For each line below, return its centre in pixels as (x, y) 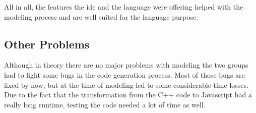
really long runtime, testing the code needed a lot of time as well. (105, 104)
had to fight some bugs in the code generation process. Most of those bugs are (124, 74)
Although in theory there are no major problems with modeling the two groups (126, 65)
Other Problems (47, 44)
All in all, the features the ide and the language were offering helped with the (124, 7)
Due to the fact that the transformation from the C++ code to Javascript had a (128, 95)
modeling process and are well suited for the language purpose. (101, 16)
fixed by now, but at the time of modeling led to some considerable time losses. (126, 84)
